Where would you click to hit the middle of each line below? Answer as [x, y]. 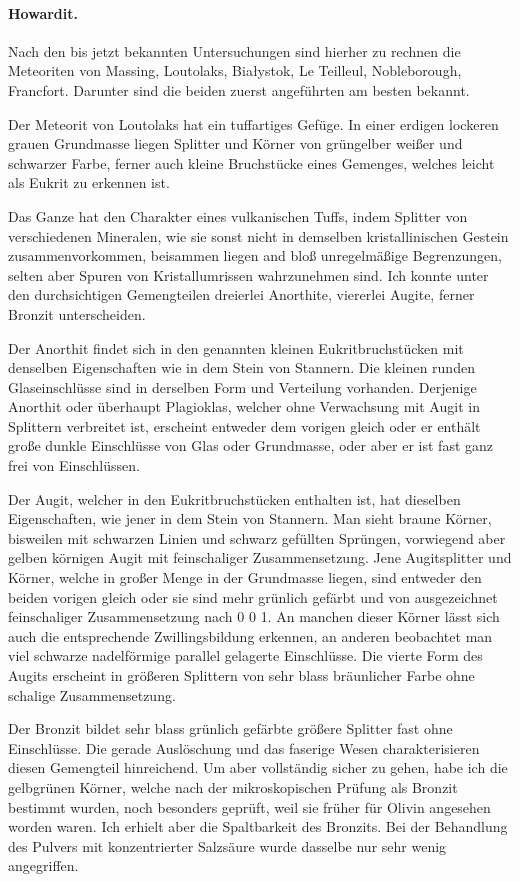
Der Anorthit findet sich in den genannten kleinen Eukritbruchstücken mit [236, 347]
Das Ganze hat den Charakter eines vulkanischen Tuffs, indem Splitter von [238, 215]
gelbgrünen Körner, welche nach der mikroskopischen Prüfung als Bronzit [233, 786]
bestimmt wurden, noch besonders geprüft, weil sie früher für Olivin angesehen [249, 806]
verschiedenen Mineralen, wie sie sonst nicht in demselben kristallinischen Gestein [258, 235]
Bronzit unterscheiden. [77, 313]
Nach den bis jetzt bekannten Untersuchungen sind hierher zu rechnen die [234, 50]
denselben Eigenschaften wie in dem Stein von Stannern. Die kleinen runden [241, 367]
